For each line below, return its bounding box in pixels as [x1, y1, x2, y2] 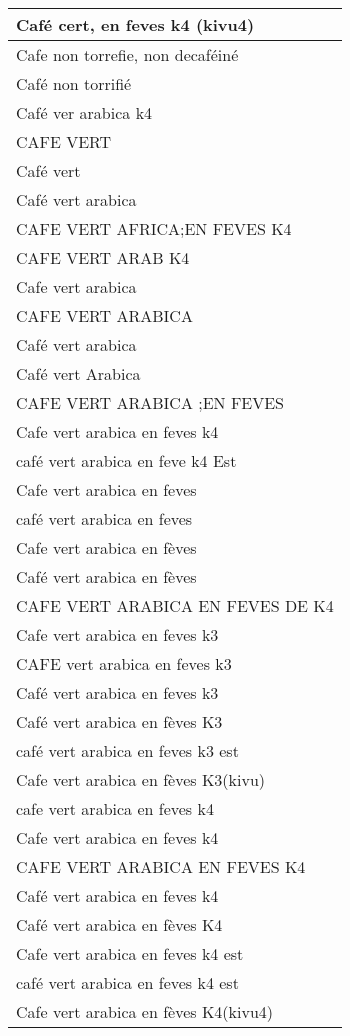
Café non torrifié [16, 72, 132, 95]
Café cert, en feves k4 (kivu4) [16, 13, 255, 36]
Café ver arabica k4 [16, 101, 153, 124]
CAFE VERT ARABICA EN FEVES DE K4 [16, 594, 334, 617]
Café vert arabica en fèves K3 [16, 710, 223, 733]
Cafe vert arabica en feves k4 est [16, 942, 244, 965]
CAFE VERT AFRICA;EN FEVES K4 [16, 217, 292, 240]
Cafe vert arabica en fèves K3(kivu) [16, 768, 266, 791]
